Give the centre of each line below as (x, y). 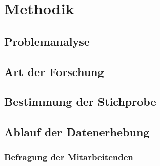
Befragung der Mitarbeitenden (69, 157)
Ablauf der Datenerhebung (77, 132)
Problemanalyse (47, 41)
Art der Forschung (54, 71)
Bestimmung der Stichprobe (80, 102)
